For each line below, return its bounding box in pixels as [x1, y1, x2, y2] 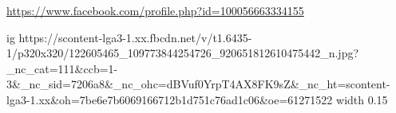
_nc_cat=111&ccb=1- [6, 60, 118, 76]
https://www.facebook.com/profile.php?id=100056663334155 [6, 2, 304, 18]
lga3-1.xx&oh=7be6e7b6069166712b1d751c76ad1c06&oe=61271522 [6, 91, 333, 107]
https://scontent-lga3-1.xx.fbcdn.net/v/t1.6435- [18, 29, 252, 45]
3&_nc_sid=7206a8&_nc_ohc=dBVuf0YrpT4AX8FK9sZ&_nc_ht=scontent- [6, 76, 390, 92]
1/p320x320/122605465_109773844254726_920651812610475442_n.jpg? [6, 45, 359, 61]
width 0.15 [336, 91, 388, 107]
